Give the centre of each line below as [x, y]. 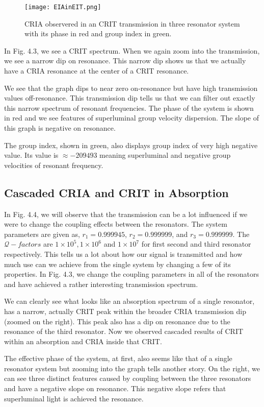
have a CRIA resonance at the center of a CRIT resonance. [97, 71]
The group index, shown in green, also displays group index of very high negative [131, 145]
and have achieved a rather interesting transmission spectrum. [101, 284]
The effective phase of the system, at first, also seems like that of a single [118, 358]
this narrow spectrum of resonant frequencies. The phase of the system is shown [129, 107]
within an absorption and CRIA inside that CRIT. [83, 341]
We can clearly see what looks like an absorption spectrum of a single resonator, [129, 301]
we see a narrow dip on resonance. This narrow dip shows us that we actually [125, 61]
